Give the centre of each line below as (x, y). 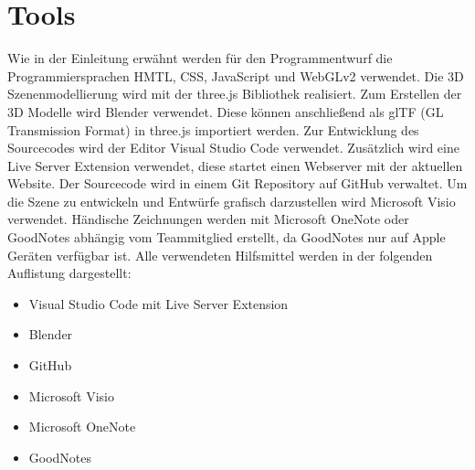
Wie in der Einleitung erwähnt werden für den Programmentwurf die (200, 58)
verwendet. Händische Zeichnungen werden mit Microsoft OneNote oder (208, 219)
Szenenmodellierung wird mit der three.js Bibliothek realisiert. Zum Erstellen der (235, 94)
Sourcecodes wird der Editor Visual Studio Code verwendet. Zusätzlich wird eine (233, 148)
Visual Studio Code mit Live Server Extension (158, 303)
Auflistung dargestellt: (69, 273)
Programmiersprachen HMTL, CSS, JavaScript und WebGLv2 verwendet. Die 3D (236, 75)
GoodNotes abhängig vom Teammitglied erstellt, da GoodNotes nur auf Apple (227, 237)
